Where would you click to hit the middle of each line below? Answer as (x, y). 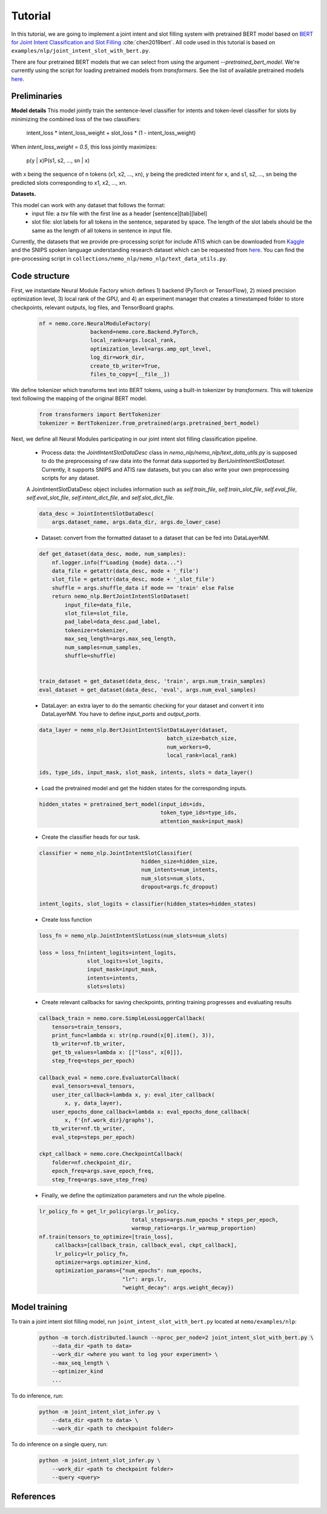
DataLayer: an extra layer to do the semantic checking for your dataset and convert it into (153, 705)
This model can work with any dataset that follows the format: (88, 205)
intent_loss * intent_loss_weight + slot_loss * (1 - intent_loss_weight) (111, 133)
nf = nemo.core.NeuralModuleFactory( (95, 323)
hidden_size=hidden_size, (180, 861)
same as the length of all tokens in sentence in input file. (102, 230)
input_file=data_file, (98, 605)
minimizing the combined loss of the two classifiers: (76, 119)
